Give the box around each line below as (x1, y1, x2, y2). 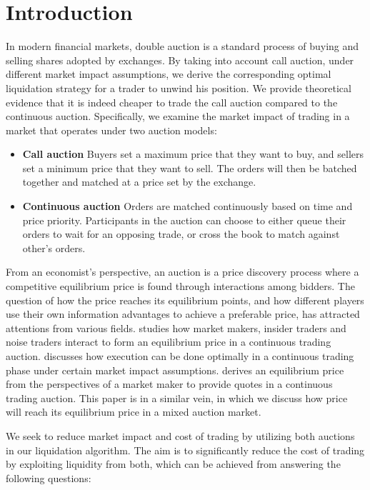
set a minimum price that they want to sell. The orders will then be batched (22, 160, 357, 175)
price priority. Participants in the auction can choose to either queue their (22, 212, 346, 227)
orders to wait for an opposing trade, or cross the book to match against (22, 226, 340, 241)
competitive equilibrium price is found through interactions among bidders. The (6, 279, 355, 294)
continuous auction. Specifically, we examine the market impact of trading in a (6, 109, 350, 124)
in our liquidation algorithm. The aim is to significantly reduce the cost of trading (6, 442, 365, 457)
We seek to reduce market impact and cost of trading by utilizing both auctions (6, 428, 355, 443)
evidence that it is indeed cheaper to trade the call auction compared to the (6, 94, 338, 109)
